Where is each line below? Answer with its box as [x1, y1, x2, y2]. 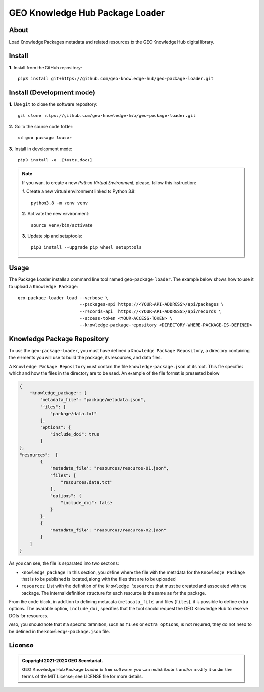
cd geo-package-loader [18, 135, 72, 140]
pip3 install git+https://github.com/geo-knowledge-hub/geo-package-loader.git [18, 76, 214, 82]
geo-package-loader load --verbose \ [18, 295, 109, 300]
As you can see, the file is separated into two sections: [9, 560, 119, 566]
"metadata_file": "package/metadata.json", [40, 397, 146, 403]
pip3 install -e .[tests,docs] [18, 157, 93, 163]
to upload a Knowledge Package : [9, 283, 78, 289]
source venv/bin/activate [31, 222, 93, 228]
